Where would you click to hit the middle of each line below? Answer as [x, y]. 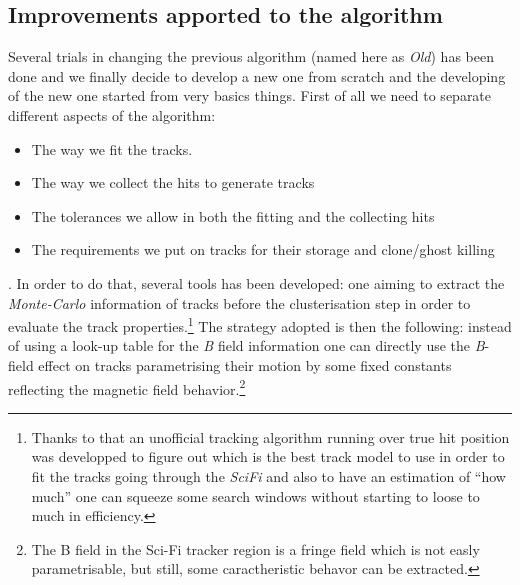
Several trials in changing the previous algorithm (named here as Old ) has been [251, 56]
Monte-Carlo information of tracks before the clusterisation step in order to [239, 302]
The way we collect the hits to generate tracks [173, 182]
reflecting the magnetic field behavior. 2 [127, 387]
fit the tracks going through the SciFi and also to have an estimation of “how [268, 476]
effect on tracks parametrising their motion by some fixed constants [245, 364]
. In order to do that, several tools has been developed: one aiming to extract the [256, 282]
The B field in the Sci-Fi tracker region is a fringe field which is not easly [255, 548]
